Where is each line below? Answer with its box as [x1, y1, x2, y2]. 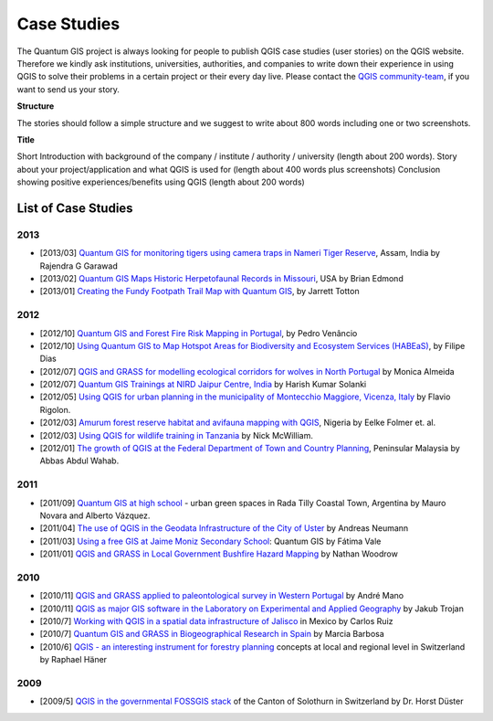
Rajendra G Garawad [39, 260, 118, 271]
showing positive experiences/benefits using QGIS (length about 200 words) [16, 176, 305, 187]
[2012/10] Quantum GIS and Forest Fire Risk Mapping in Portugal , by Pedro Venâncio [39, 327, 358, 338]
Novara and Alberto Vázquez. [39, 510, 151, 521]
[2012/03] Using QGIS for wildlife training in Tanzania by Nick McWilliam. [39, 429, 314, 440]
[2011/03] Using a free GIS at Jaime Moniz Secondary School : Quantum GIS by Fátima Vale [39, 535, 382, 546]
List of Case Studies [16, 200, 133, 216]
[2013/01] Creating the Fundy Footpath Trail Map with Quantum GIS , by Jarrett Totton [39, 286, 360, 297]
